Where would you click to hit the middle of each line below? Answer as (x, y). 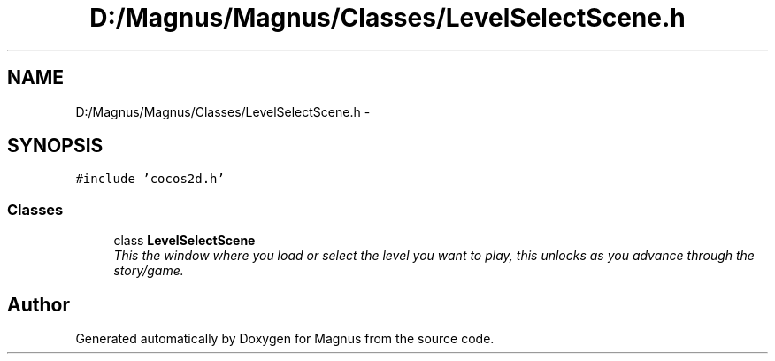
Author (38, 304)
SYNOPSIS (55, 146)
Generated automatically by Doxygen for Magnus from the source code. (285, 339)
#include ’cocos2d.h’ (150, 179)
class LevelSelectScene (184, 241)
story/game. (149, 271)
